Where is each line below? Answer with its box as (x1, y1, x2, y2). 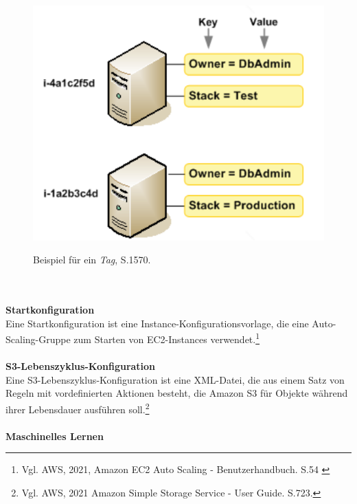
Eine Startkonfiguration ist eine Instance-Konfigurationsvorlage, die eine (5, 316, 309, 330)
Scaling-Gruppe (5, 331, 71, 346)
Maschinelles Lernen (5, 428, 104, 443)
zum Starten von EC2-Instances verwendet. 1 (73, 330, 260, 346)
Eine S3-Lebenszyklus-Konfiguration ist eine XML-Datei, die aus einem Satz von (5, 372, 345, 386)
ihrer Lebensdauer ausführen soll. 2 (5, 399, 150, 416)
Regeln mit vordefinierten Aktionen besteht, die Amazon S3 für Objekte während (5, 386, 348, 400)
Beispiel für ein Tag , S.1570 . (33, 252, 151, 267)
